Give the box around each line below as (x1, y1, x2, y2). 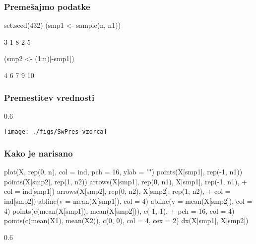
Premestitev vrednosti (4, 91, 95, 103)
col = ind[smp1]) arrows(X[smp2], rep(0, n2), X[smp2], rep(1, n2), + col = (4, 186, 231, 196)
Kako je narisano (4, 147, 73, 159)
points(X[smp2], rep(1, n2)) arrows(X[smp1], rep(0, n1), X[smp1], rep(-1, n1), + (4, 176, 247, 186)
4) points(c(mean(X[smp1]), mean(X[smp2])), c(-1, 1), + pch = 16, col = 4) (4, 205, 235, 216)
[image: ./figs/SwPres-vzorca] (4, 128, 107, 136)
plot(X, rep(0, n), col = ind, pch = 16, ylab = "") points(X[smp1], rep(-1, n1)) (4, 166, 243, 177)
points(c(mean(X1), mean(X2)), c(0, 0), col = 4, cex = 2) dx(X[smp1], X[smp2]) (4, 215, 249, 226)
